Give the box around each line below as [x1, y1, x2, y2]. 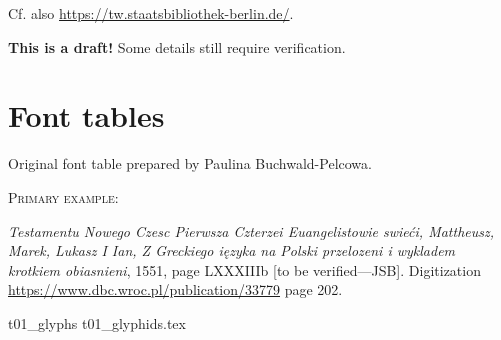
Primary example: [8, 186, 119, 207]
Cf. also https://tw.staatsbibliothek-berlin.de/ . [8, 3, 294, 23]
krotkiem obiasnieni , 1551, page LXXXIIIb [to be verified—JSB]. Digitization [8, 259, 481, 280]
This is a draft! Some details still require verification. [8, 36, 346, 57]
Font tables [8, 95, 165, 136]
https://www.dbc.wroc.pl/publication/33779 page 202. [8, 279, 343, 300]
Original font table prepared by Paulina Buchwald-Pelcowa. [8, 153, 372, 174]
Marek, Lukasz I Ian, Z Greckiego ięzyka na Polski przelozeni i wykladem [8, 240, 456, 261]
